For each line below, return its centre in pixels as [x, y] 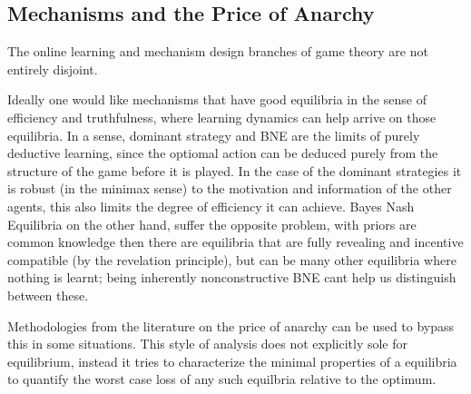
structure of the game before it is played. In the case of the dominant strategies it [235, 170]
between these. [48, 295]
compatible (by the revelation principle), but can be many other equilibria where [232, 259]
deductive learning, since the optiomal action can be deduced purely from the [223, 153]
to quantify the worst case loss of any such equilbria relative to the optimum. [222, 379]
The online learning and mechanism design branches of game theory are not [218, 51]
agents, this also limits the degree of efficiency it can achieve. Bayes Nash [211, 206]
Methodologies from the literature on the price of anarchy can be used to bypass [231, 325]
